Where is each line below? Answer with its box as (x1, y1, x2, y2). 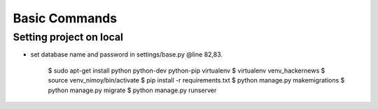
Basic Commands (13, 10, 118, 26)
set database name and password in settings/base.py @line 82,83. (30, 50, 223, 59)
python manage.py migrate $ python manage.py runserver (48, 86, 217, 94)
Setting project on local (13, 31, 124, 43)
